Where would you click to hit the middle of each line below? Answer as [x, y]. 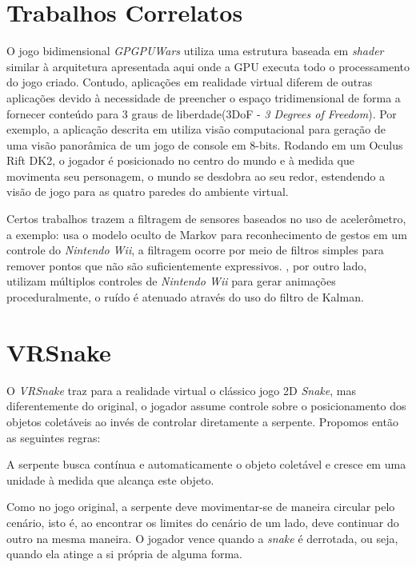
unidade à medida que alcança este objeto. [110, 479]
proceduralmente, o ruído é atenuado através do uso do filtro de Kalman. [185, 297]
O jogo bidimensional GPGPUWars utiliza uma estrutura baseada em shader [195, 51]
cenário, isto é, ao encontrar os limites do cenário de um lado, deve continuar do [203, 522]
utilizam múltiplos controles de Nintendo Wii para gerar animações [171, 281]
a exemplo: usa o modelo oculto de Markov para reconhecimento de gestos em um [207, 234]
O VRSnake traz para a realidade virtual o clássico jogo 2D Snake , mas [181, 390]
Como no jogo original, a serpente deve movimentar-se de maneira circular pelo [201, 507]
